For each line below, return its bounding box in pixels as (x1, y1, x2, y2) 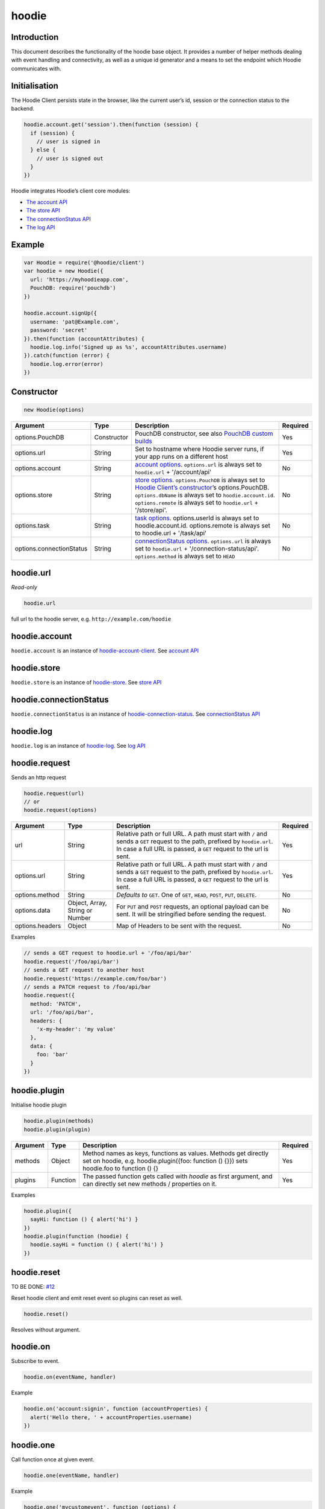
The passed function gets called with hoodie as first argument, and (82, 1172, 273, 1180)
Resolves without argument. (11, 1326, 81, 1333)
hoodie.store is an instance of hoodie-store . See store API (11, 678, 162, 686)
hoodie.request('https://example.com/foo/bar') (23, 975, 167, 982)
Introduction (11, 32, 59, 42)
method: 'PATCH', (30, 1000, 81, 1007)
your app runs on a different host (134, 452, 228, 461)
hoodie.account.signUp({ (23, 310, 97, 317)
